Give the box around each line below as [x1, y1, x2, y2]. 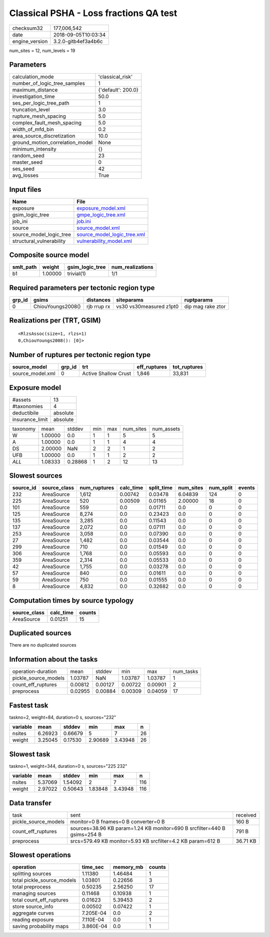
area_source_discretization [12, 133, 75, 140]
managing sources [12, 890, 56, 897]
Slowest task [9, 750, 50, 758]
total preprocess [12, 883, 51, 890]
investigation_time [12, 93, 55, 100]
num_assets [152, 425, 180, 432]
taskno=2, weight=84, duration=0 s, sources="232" [9, 714, 116, 720]
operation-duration [12, 668, 57, 675]
